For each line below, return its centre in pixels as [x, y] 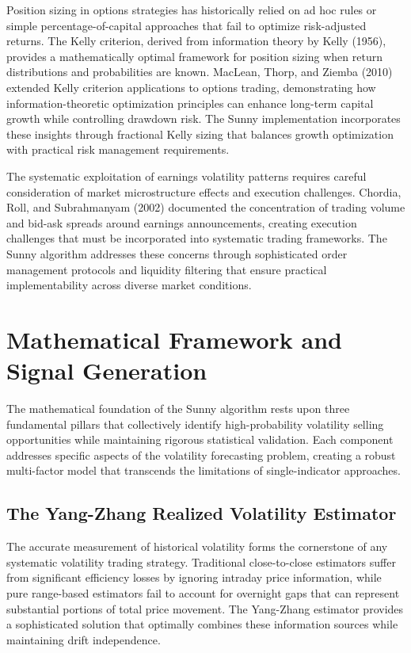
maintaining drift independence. [84, 639]
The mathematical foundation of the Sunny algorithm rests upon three [178, 408]
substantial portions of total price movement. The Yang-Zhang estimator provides [205, 608]
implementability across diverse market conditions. [129, 285]
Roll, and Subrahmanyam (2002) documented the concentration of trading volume [206, 207]
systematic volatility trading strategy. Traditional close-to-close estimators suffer [201, 561]
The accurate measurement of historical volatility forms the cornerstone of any [197, 546]
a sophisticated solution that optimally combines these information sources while [202, 624]
